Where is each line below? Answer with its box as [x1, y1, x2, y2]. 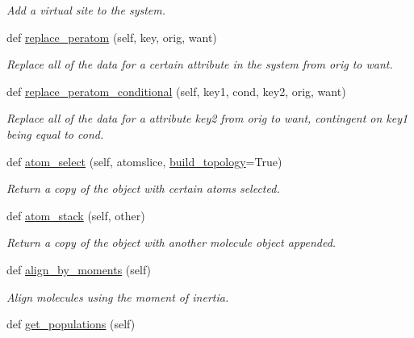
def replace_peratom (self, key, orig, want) [6, 28, 217, 45]
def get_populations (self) [6, 315, 136, 332]
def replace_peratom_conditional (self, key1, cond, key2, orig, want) [6, 82, 346, 99]
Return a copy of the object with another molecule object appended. [6, 234, 337, 251]
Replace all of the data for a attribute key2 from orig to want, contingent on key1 [6, 110, 408, 127]
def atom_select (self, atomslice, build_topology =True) [6, 152, 282, 169]
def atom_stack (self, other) [6, 207, 145, 223]
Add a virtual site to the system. [6, 2, 166, 18]
